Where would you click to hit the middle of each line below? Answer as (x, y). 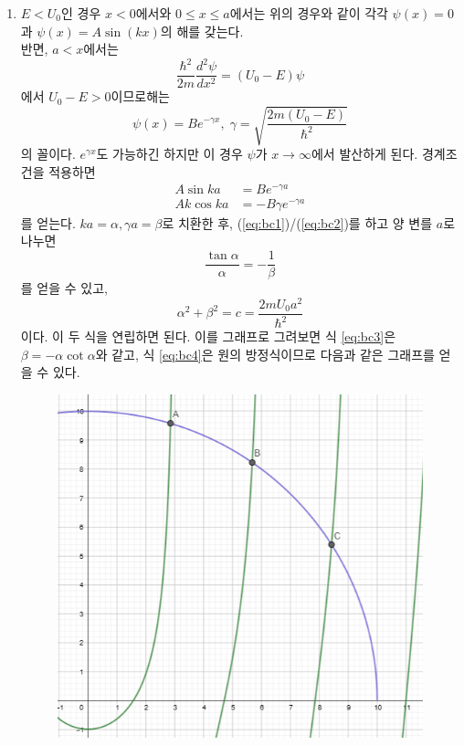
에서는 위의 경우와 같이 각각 (309, 13)
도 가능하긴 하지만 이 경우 (169, 154)
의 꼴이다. (48, 154)
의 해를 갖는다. (202, 31)
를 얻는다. (48, 222)
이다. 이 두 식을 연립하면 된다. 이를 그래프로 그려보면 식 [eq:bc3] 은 (208, 336)
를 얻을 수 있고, (64, 288)
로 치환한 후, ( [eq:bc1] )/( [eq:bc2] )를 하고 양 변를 (297, 222)
